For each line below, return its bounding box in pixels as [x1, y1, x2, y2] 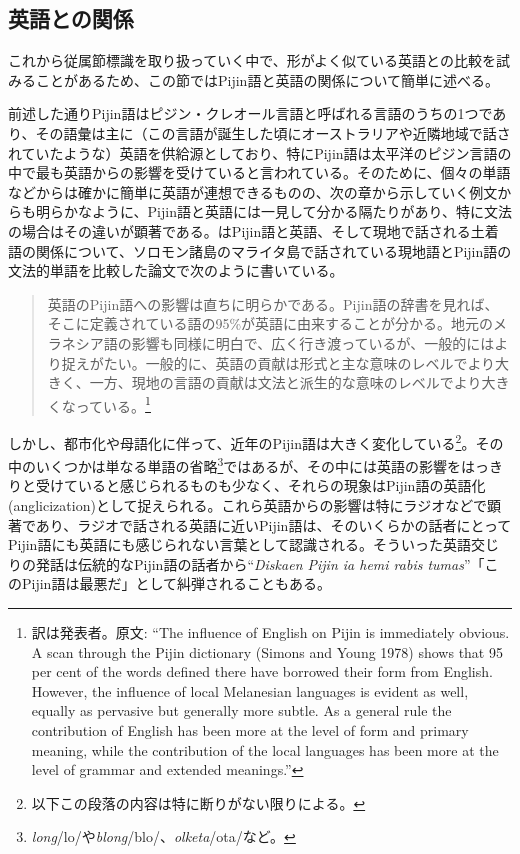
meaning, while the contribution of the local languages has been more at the [31, 739, 499, 760]
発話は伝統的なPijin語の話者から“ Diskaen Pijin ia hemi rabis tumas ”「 [35, 553, 485, 574]
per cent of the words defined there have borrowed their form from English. [31, 661, 493, 682]
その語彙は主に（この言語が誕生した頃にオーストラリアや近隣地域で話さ [35, 122, 511, 143]
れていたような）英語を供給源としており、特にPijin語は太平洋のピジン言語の [8, 142, 512, 163]
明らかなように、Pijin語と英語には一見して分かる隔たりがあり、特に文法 [35, 201, 512, 222]
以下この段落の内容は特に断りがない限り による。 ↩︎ [31, 792, 366, 813]
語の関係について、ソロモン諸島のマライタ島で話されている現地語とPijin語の [8, 240, 512, 261]
